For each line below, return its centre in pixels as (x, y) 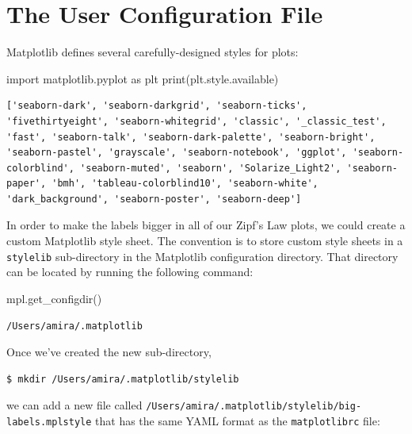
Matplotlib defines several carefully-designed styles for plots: (153, 52)
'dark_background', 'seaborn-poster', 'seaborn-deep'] (154, 199)
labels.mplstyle (49, 422)
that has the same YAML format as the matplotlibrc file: (238, 420)
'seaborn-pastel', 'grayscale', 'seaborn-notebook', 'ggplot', (177, 153)
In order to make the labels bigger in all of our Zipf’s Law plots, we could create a (206, 225)
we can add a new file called (74, 405)
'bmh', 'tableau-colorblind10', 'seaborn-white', (185, 184)
